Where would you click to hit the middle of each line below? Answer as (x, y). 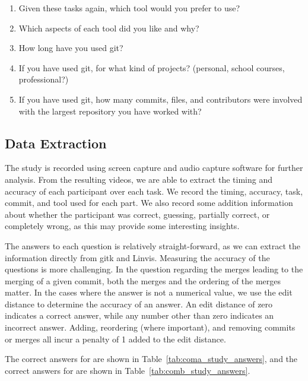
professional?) (44, 79)
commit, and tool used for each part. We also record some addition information (149, 203)
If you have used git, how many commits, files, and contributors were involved (161, 99)
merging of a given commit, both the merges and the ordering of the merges (143, 280)
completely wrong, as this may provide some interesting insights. (122, 226)
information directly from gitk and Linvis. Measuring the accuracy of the (137, 257)
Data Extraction (56, 143)
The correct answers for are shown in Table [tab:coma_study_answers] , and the (151, 359)
